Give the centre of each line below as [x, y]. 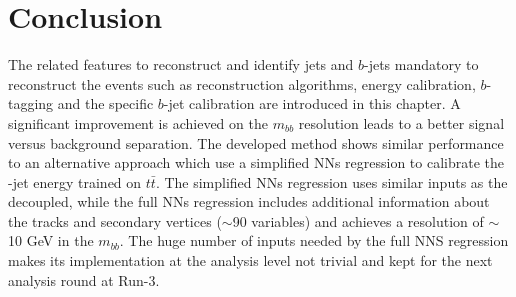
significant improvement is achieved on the [138, 122]
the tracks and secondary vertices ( [115, 220]
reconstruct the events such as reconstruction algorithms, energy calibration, [242, 83]
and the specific [105, 103]
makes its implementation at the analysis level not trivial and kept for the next [250, 260]
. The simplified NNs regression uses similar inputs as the [331, 181]
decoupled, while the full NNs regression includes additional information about [249, 201]
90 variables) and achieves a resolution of [358, 220]
